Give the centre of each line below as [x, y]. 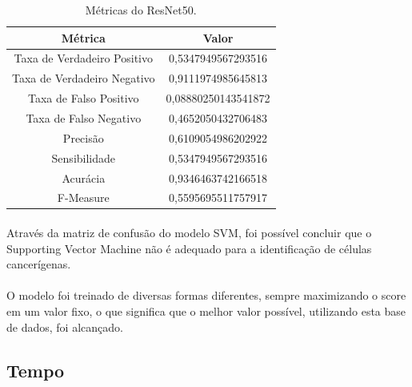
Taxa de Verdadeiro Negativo [84, 78]
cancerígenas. [39, 264]
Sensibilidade [84, 157]
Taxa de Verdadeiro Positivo [83, 58]
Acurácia [84, 177]
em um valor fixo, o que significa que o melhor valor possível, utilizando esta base [206, 311]
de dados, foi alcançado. [65, 327]
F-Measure [83, 198]
